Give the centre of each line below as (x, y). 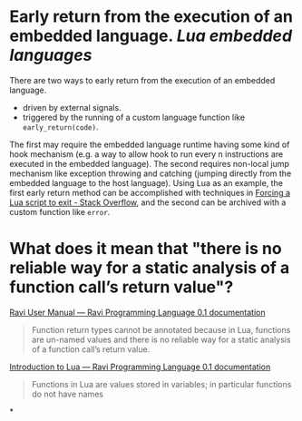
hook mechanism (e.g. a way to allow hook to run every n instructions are (146, 154)
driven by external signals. (72, 107)
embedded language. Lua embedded (151, 36)
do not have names (68, 394)
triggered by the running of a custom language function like (134, 117)
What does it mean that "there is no (146, 249)
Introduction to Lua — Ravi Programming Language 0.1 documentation (140, 367)
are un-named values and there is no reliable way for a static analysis (161, 339)
